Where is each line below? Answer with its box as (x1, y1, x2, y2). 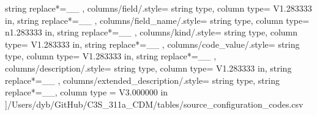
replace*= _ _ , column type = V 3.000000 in (5, 86, 168, 98)
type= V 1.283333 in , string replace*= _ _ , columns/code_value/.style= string (5, 37, 300, 50)
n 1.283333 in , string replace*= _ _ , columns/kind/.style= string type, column (5, 26, 298, 39)
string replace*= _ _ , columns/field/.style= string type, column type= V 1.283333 (5, 2, 312, 14)
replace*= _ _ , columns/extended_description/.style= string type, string (5, 73, 280, 86)
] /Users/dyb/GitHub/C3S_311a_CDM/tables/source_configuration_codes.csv (5, 97, 304, 110)
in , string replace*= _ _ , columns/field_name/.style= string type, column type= (5, 13, 310, 26)
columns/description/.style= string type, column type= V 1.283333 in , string (5, 61, 292, 74)
